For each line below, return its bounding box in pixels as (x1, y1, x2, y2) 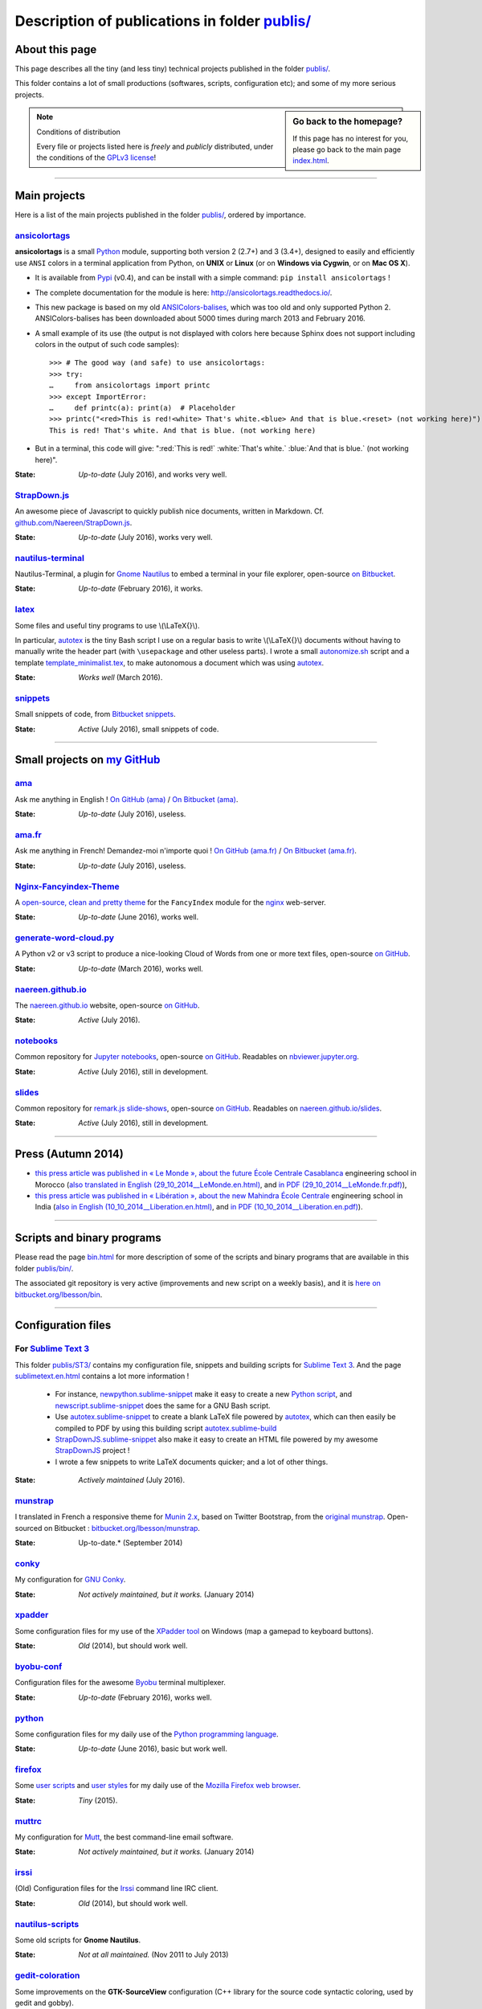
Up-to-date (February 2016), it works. (78, 583, 203, 594)
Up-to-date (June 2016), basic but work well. (78, 1744, 228, 1753)
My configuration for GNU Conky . (14, 1575, 126, 1585)
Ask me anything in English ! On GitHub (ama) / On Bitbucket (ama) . (14, 794, 239, 804)
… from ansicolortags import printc (49, 381, 210, 390)
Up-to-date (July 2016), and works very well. (78, 469, 227, 479)
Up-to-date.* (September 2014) (78, 1538, 183, 1548)
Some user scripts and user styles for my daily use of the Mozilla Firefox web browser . (14, 1781, 301, 1790)
